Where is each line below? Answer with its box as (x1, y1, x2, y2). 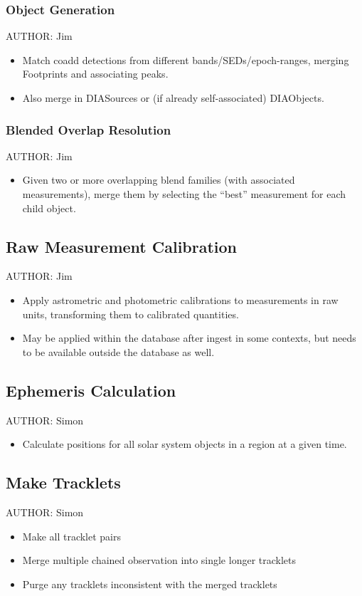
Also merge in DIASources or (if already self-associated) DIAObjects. (22, 90, 324, 105)
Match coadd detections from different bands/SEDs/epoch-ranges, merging (22, 52, 349, 67)
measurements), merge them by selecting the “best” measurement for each (22, 187, 346, 201)
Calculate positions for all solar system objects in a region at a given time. (22, 436, 347, 451)
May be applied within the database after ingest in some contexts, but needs (22, 330, 356, 345)
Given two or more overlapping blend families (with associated (22, 172, 295, 187)
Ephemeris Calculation (6, 379, 176, 401)
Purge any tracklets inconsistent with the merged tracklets (22, 576, 277, 591)
